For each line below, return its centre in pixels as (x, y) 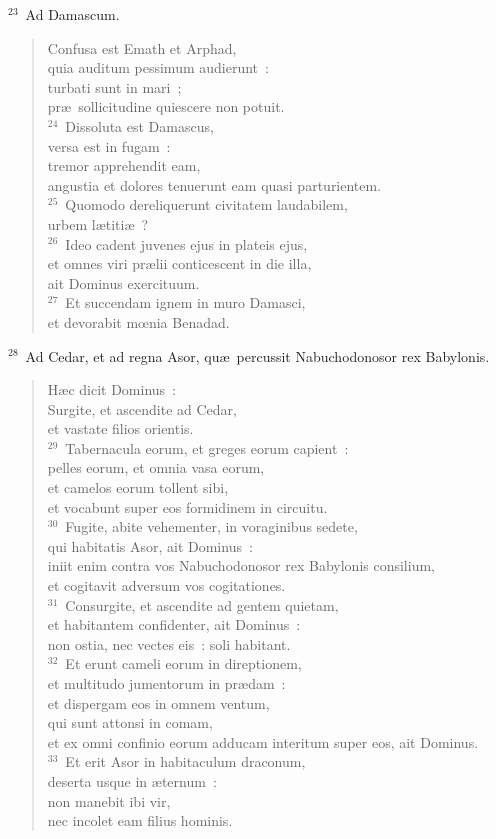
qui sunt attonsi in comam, (130, 722)
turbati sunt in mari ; (114, 86)
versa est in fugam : (109, 145)
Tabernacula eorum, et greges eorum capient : (207, 447)
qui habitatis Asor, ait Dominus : (150, 545)
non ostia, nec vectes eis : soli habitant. (169, 643)
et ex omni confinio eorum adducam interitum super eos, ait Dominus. (263, 741)
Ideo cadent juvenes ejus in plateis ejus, (186, 243)
